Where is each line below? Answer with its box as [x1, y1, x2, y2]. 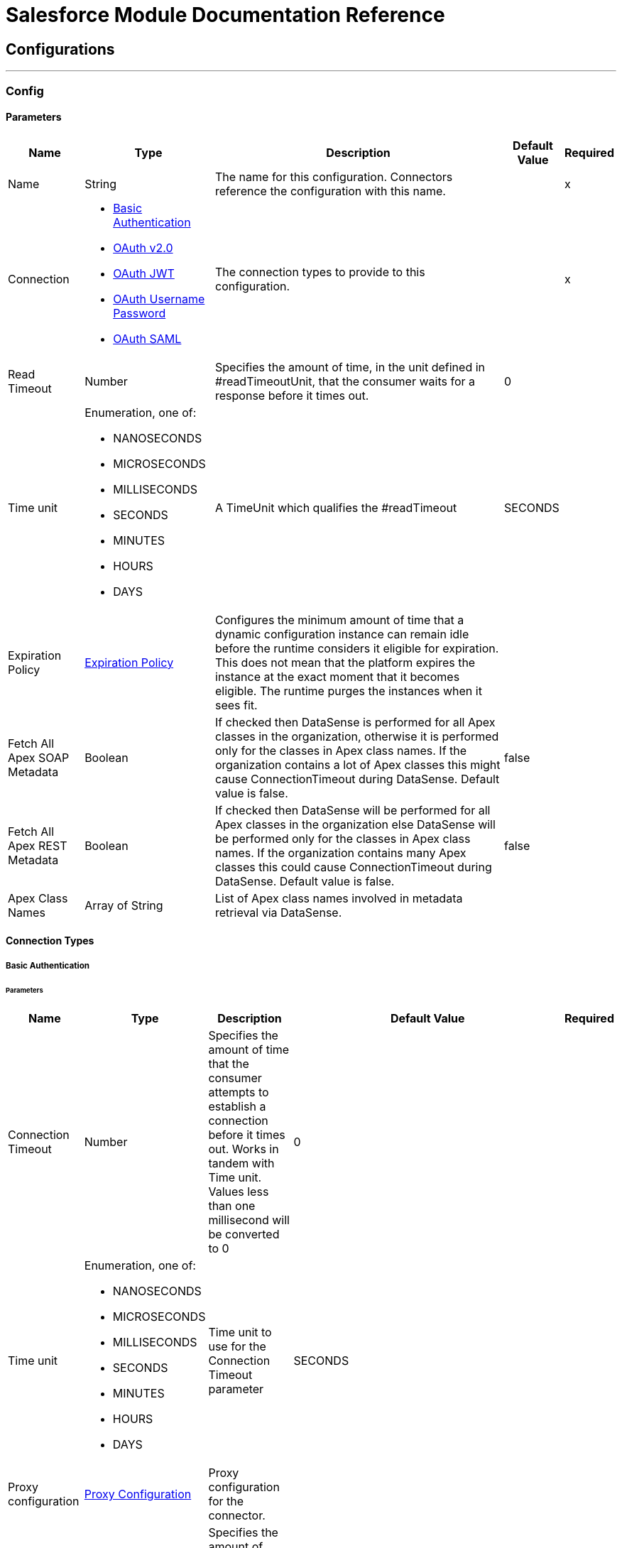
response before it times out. [215, 388, 369, 403]
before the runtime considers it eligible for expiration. [215, 641, 499, 655]
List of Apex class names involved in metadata [215, 890, 463, 905]
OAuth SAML [113, 331, 182, 346]
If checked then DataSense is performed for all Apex [215, 714, 496, 729]
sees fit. [215, 697, 258, 712]
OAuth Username [113, 291, 205, 306]
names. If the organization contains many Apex [215, 845, 466, 860]
